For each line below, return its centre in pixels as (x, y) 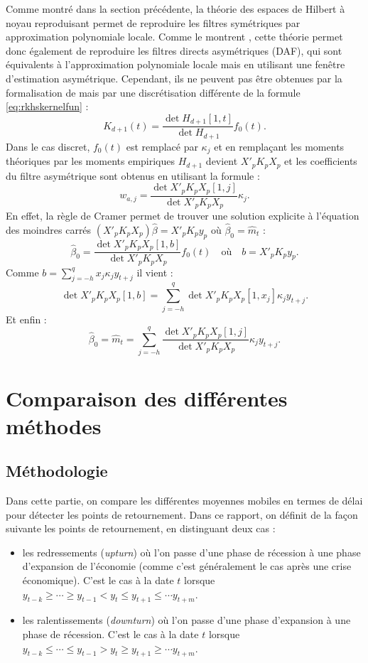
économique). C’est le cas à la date (98, 580)
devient (222, 161)
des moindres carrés (49, 229)
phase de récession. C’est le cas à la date (110, 634)
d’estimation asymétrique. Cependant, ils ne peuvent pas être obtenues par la (174, 78)
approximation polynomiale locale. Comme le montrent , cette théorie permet (174, 37)
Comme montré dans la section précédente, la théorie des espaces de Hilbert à (175, 9)
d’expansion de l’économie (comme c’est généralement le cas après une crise (187, 566)
